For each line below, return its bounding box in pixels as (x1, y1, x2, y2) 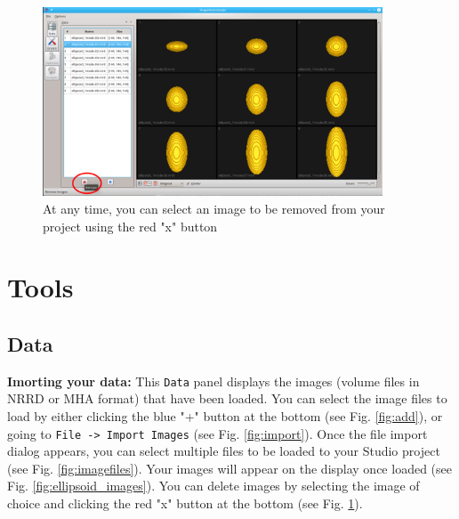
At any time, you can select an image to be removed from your (43, 199, 385, 217)
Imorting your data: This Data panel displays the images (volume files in (7, 371, 420, 390)
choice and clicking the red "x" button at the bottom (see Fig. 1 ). (7, 494, 363, 513)
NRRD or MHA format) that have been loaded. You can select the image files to (7, 389, 447, 408)
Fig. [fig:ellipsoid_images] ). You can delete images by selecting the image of (7, 476, 420, 495)
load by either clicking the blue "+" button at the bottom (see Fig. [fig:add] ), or (7, 407, 443, 426)
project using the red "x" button (43, 216, 218, 235)
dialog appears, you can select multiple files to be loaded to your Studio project (7, 442, 440, 460)
